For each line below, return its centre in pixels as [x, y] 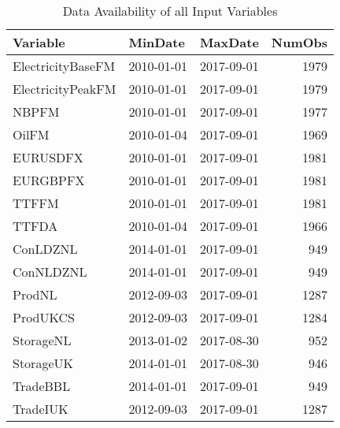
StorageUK [43, 363]
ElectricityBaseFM [64, 66]
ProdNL [35, 294]
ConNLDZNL [50, 272]
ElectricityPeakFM [65, 89]
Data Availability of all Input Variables [170, 11]
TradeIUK [41, 409]
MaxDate [229, 42]
